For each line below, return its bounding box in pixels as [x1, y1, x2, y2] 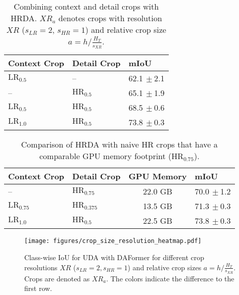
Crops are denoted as [24, 273, 90, 283]
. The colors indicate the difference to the [106, 273, 234, 283]
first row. [24, 283, 52, 293]
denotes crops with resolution [58, 12, 162, 24]
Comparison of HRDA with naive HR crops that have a [21, 138, 218, 151]
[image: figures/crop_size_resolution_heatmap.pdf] [24, 237, 202, 245]
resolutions [24, 262, 58, 272]
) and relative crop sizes [127, 262, 202, 272]
